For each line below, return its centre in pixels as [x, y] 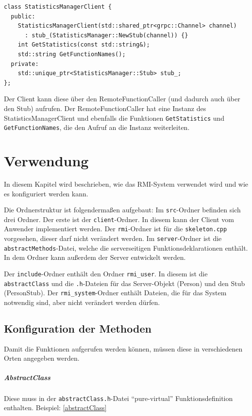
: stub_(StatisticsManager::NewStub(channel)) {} [106, 35]
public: [23, 16]
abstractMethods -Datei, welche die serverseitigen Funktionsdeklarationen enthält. [126, 248]
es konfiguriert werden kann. [46, 193]
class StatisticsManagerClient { [58, 7]
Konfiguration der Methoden [78, 328]
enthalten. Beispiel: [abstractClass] [55, 408]
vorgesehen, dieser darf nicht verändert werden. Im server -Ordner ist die [113, 238]
